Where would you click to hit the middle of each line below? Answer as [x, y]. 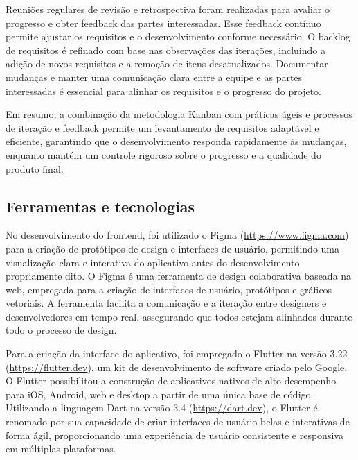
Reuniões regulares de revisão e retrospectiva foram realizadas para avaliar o [168, 9]
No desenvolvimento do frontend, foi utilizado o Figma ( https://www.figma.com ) [177, 235]
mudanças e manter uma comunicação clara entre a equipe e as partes [154, 77]
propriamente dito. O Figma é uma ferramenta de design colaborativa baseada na [179, 276]
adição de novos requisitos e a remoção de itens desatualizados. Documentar [167, 63]
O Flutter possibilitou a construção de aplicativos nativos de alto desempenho [171, 381]
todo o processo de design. [61, 330]
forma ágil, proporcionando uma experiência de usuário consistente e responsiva [174, 435]
